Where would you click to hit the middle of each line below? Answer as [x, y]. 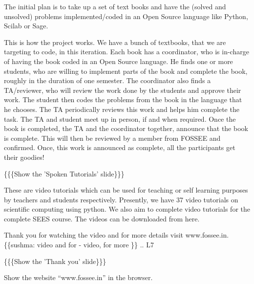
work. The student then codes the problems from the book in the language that [123, 99]
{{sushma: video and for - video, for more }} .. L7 [79, 245]
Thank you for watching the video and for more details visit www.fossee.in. [116, 235]
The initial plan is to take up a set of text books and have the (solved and [115, 6]
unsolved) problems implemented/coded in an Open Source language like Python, [126, 16]
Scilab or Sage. [26, 26]
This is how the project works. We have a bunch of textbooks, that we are [115, 42]
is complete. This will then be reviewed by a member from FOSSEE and [112, 138]
